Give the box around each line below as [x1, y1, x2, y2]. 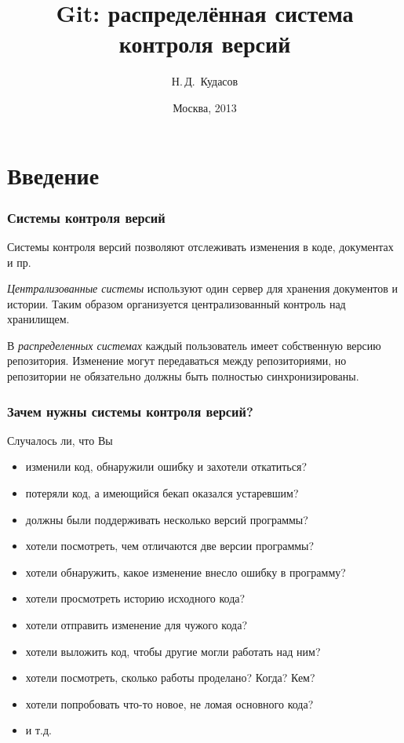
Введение [7, 158, 100, 191]
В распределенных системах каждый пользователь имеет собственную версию [7, 337, 381, 353]
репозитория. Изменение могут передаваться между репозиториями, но [7, 352, 347, 369]
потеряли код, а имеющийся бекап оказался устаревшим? [25, 485, 299, 501]
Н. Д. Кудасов [171, 73, 238, 89]
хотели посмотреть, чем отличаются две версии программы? [25, 537, 315, 554]
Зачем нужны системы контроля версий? [7, 401, 253, 421]
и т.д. [25, 722, 52, 738]
